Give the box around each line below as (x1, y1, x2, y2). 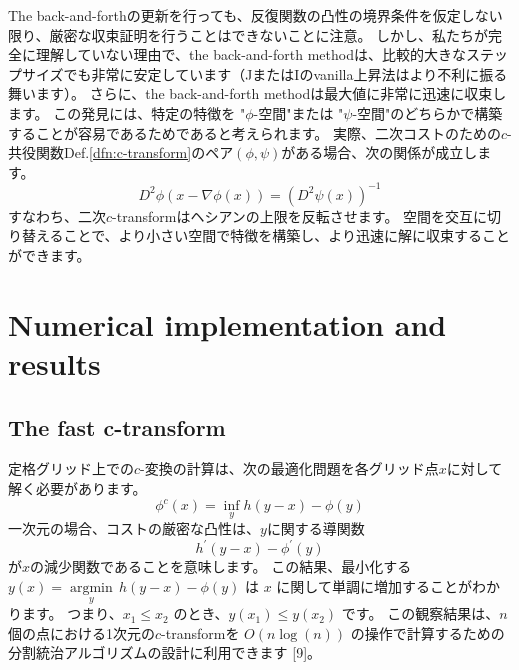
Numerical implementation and (8, 303, 447, 344)
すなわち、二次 (8, 205, 106, 226)
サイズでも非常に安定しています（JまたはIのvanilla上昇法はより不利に (21, 63, 480, 84)
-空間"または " (253, 102, 344, 123)
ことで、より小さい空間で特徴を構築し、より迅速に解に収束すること (63, 225, 511, 246)
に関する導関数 (266, 518, 365, 539)
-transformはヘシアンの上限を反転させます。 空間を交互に (112, 205, 488, 226)
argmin (69, 580, 113, 595)
